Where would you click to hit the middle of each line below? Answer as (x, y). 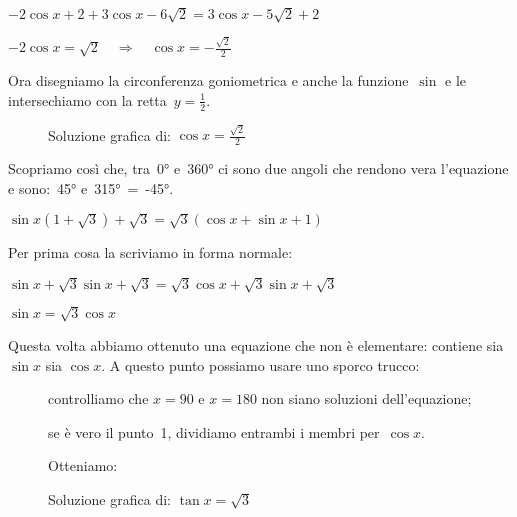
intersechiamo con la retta (87, 99)
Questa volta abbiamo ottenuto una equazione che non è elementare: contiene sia (256, 344)
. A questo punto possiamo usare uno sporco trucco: (260, 364)
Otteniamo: (83, 465)
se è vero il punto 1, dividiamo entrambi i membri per (214, 431)
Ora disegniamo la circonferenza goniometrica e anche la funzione (208, 80)
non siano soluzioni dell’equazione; (366, 398)
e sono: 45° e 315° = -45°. (91, 187)
